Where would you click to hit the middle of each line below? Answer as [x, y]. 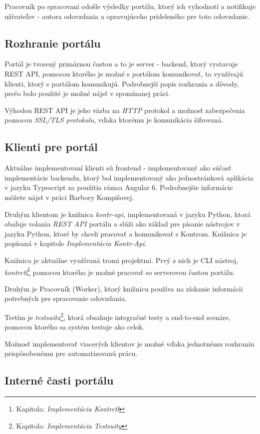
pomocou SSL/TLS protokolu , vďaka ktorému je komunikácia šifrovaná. [114, 120]
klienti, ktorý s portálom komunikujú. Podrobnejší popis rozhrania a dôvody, [122, 83]
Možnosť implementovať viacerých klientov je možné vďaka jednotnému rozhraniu [130, 343]
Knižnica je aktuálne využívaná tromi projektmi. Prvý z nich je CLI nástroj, [122, 260]
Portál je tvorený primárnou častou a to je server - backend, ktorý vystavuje [121, 64]
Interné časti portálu [59, 380]
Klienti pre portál [51, 147]
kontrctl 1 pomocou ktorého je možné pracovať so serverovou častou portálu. [120, 271]
